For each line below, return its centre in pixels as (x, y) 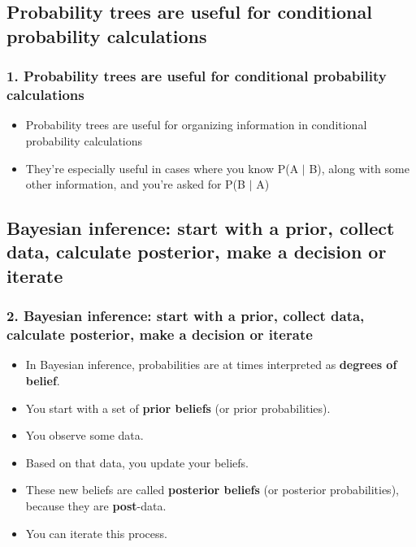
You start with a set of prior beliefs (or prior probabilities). (178, 408)
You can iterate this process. (96, 533)
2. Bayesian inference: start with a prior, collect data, (186, 316)
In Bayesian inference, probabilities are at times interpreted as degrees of (211, 365)
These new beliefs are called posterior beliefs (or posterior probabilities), (212, 490)
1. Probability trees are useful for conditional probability (197, 76)
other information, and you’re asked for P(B (135, 184)
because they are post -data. (96, 505)
